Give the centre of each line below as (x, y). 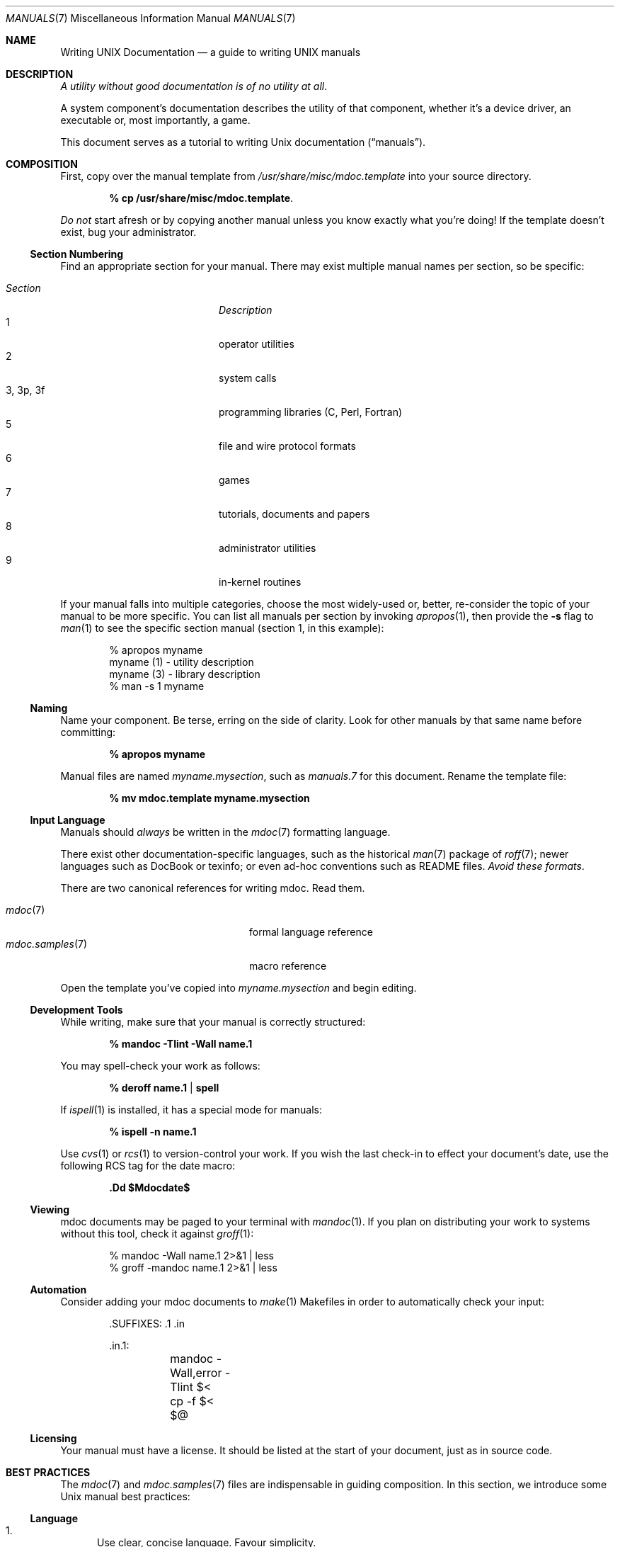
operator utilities (257, 344)
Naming (49, 708)
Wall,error (196, 1373)
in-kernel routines (260, 582)
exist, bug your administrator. (128, 232)
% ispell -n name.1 (153, 1132)
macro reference (288, 966)
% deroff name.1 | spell (164, 1088)
